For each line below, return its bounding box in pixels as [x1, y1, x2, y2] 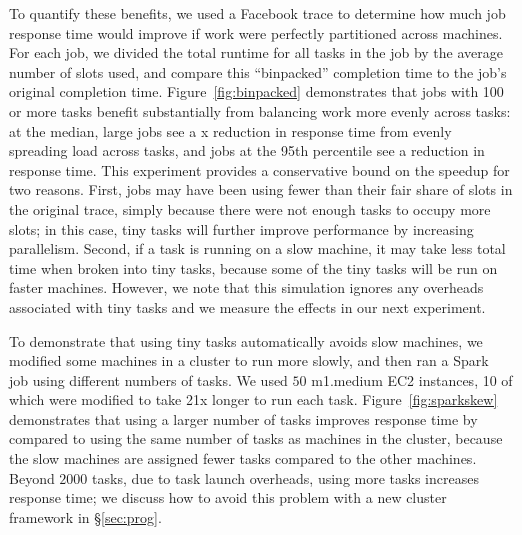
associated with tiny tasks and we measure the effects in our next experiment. [9, 296, 486, 317]
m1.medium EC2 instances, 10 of [311, 369, 513, 390]
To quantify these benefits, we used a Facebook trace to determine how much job [9, 3, 506, 23]
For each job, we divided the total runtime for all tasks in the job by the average [9, 42, 504, 63]
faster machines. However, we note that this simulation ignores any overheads [9, 277, 484, 298]
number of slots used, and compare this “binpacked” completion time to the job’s [9, 61, 507, 82]
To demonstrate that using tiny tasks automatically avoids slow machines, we [9, 330, 483, 351]
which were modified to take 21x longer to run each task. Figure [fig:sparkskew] [9, 389, 498, 410]
